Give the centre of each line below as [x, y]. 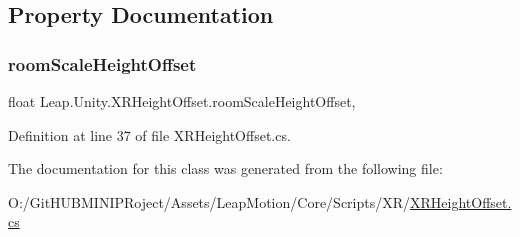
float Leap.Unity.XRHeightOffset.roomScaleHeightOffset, [182, 101]
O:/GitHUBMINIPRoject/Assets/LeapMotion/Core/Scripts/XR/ [209, 201]
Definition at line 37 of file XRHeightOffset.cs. [149, 134]
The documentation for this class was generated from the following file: [225, 168]
